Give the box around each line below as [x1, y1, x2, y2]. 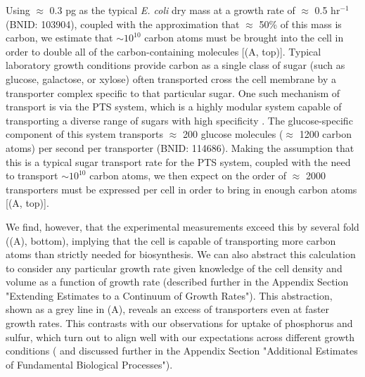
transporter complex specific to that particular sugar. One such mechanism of [6, 85, 340, 100]
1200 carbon [299, 127, 352, 141]
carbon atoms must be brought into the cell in [144, 30, 344, 45]
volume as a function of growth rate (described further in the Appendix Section [6, 274, 349, 289]
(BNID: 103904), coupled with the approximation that [6, 16, 240, 31]
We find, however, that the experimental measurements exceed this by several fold [6, 219, 359, 234]
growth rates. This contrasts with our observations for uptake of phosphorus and [6, 316, 353, 331]
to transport [6, 168, 58, 183]
